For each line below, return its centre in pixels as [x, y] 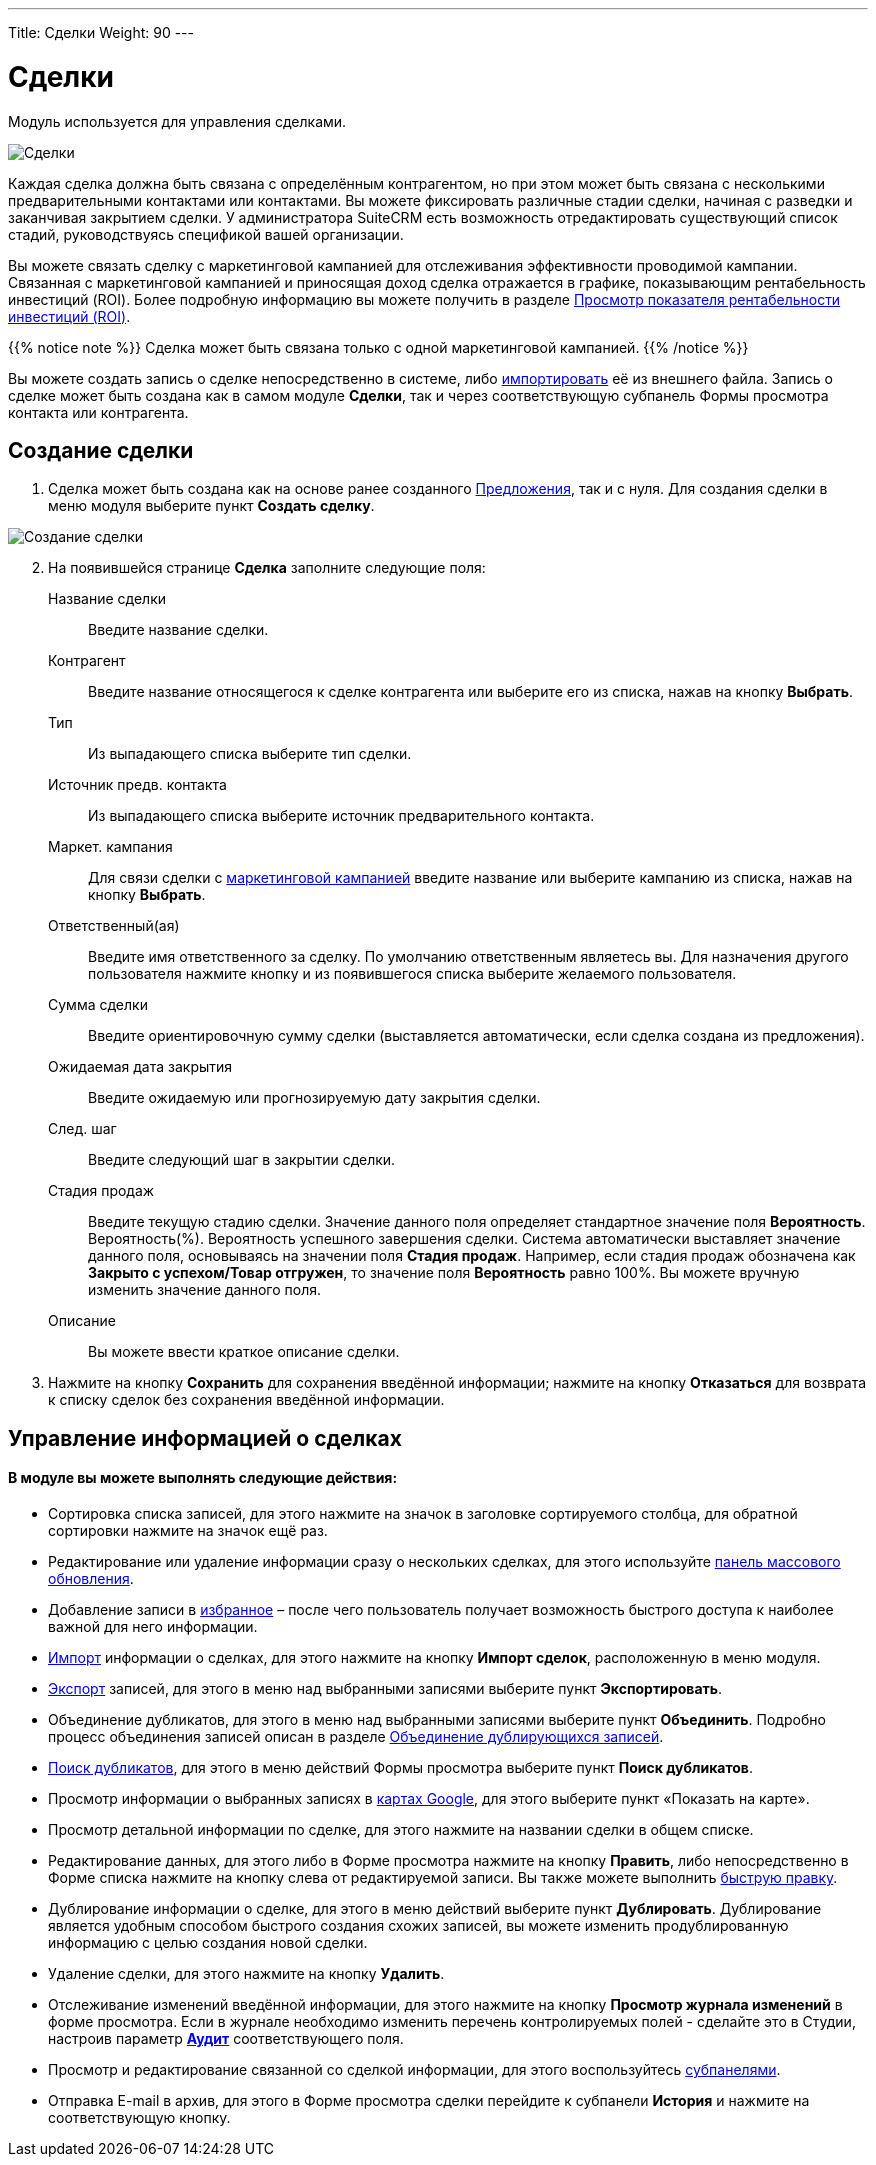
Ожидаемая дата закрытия [140, 1067]
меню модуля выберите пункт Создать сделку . [211, 506]
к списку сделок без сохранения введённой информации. [246, 1400]
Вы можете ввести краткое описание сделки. [244, 1352]
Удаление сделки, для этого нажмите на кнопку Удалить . [246, 1973]
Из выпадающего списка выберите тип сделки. [250, 754]
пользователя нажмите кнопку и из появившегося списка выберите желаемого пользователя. [412, 974]
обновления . [91, 1578]
